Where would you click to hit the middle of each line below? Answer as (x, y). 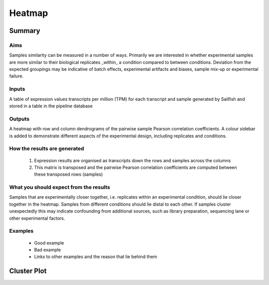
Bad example (48, 250)
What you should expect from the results (60, 187)
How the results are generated (47, 149)
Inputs (17, 89)
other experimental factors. (37, 218)
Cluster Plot (28, 271)
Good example (49, 243)
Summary (25, 31)
